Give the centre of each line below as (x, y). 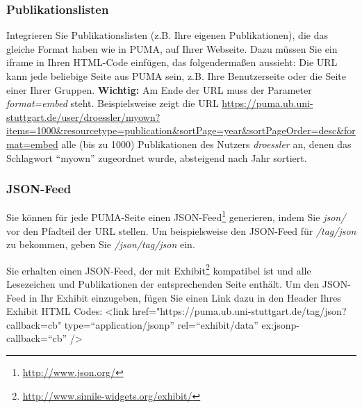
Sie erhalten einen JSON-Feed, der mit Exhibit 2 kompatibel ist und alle (159, 269)
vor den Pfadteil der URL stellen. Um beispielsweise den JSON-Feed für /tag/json (181, 230)
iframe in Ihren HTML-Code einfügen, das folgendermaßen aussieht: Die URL (172, 62)
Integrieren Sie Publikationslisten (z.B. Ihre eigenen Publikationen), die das (167, 35)
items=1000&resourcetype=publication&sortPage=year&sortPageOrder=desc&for (181, 130)
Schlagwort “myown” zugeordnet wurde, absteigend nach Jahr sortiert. (157, 157)
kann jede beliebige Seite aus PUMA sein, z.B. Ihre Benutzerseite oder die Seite (176, 76)
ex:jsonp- (280, 324)
